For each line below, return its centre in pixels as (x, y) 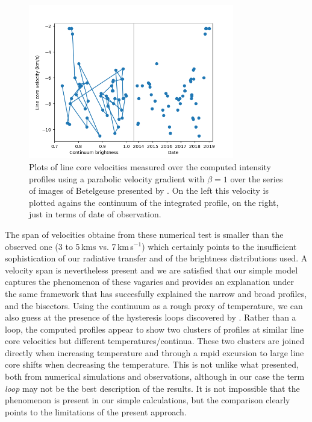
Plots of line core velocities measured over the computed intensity (150, 166)
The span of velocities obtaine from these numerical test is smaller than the (144, 234)
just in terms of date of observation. (95, 214)
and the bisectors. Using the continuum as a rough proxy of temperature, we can (154, 305)
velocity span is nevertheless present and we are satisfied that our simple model (151, 270)
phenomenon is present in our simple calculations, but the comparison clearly (148, 400)
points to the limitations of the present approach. (96, 411)
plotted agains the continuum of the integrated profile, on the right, (154, 202)
